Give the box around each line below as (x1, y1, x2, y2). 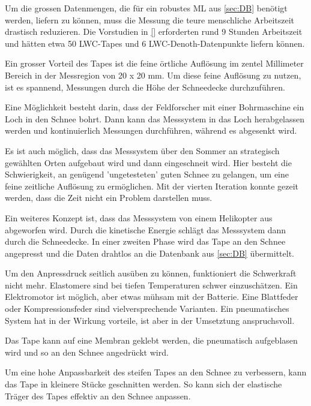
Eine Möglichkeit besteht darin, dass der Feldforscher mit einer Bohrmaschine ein (5, 101, 304, 113)
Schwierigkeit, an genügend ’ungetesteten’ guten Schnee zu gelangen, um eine (5, 168, 289, 181)
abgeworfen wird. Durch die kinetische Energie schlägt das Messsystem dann (5, 223, 286, 236)
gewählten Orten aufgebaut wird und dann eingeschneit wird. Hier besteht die (5, 156, 292, 169)
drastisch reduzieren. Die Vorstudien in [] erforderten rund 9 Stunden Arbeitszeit (5, 25, 303, 38)
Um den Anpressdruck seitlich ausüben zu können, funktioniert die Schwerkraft (5, 267, 297, 279)
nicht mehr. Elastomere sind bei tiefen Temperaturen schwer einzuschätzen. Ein (5, 278, 298, 291)
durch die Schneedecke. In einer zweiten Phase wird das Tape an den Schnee (5, 235, 286, 248)
